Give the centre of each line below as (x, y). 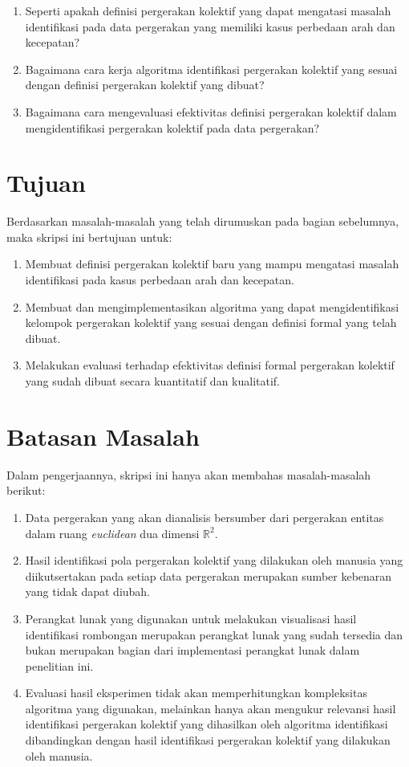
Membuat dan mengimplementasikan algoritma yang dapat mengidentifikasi (212, 306)
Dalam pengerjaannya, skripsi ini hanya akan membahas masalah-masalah (189, 474)
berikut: (26, 490)
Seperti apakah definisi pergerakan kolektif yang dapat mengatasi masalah (208, 10)
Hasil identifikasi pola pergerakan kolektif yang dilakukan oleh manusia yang (214, 560)
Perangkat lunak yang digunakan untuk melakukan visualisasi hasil (191, 618)
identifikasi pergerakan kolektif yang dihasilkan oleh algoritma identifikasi (207, 724)
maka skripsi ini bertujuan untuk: (89, 237)
